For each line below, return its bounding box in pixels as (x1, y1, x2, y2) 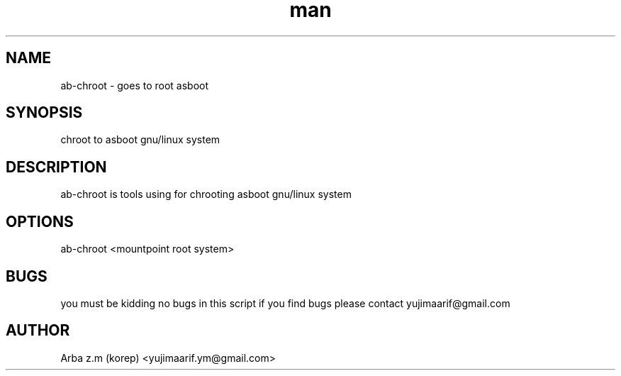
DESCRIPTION (6, 157, 107, 176)
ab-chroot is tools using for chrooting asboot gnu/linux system (60, 188, 352, 201)
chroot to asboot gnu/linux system (60, 133, 220, 146)
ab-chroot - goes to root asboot (60, 79, 209, 92)
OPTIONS (6, 212, 74, 231)
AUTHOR (6, 321, 70, 340)
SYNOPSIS (6, 104, 83, 122)
